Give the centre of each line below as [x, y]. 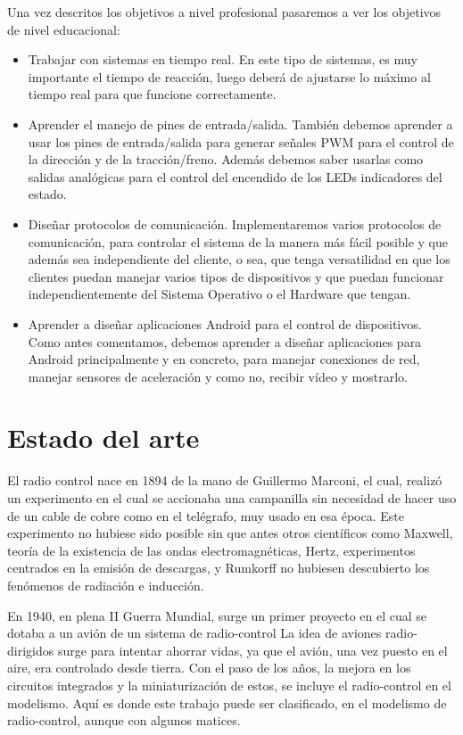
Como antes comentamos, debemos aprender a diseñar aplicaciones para [225, 341]
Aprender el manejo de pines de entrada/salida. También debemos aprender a [240, 124]
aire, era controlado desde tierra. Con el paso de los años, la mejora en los [209, 668]
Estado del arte [103, 438]
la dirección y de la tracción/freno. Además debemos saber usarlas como [226, 159]
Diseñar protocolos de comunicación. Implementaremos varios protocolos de [235, 223]
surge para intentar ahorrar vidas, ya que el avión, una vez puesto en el [252, 650]
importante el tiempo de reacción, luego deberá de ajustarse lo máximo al [229, 76]
